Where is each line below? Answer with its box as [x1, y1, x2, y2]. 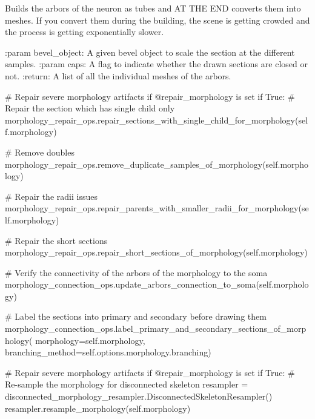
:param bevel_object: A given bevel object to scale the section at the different [5, 45, 295, 58]
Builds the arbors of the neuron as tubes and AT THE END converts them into [5, 2, 301, 14]
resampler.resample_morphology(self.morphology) [5, 401, 191, 414]
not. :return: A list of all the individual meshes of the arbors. [5, 69, 231, 82]
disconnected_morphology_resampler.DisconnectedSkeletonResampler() [5, 390, 273, 403]
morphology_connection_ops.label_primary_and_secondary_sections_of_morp [5, 322, 307, 335]
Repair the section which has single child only [5, 102, 175, 114]
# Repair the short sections [5, 234, 108, 246]
